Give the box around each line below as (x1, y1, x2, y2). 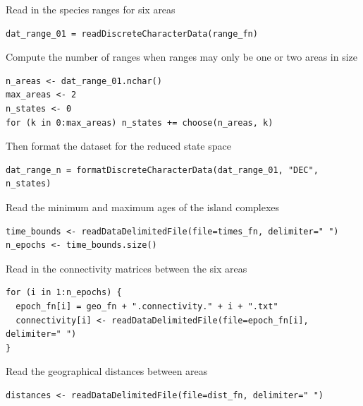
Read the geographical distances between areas (6, 364, 208, 378)
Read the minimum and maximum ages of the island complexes (6, 199, 280, 214)
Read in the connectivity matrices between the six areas (6, 261, 247, 275)
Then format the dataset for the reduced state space (6, 138, 231, 153)
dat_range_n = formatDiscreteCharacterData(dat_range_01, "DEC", (6, 165, 319, 175)
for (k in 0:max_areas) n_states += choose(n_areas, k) (6, 117, 273, 128)
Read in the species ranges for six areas (6, 2, 176, 16)
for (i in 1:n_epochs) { (6, 287, 122, 298)
